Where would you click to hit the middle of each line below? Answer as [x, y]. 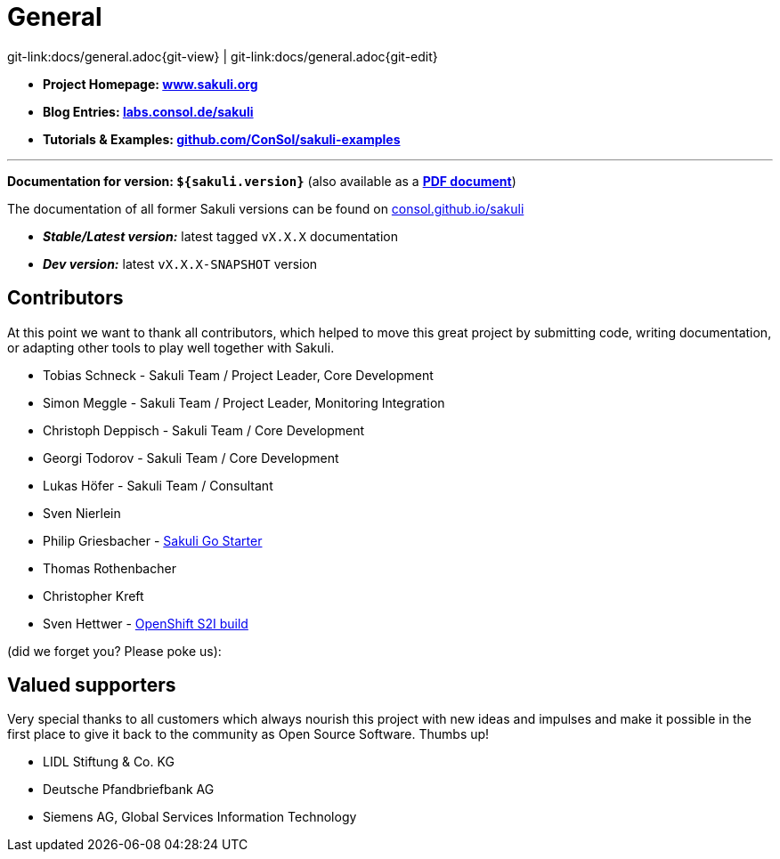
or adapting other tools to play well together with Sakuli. [171, 347]
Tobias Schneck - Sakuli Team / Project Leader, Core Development [238, 375]
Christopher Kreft [93, 596]
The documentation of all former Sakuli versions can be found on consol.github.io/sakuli [266, 208]
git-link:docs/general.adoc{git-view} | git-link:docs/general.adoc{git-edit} [223, 56]
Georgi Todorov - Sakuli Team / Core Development [191, 458]
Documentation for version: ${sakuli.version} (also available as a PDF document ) [262, 181]
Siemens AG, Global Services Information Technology [200, 817]
